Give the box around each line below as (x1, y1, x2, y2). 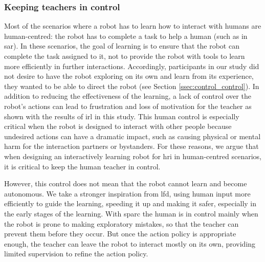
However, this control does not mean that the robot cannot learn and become (4, 178, 247, 189)
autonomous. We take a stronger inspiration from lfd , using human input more (4, 188, 251, 199)
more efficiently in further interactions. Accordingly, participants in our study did (4, 60, 259, 71)
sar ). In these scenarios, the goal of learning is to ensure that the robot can (4, 40, 239, 51)
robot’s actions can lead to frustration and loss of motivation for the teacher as (4, 100, 252, 111)
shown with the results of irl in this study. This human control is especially (4, 111, 239, 121)
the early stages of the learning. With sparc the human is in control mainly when (4, 208, 258, 219)
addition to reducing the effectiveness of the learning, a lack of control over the (4, 91, 251, 101)
